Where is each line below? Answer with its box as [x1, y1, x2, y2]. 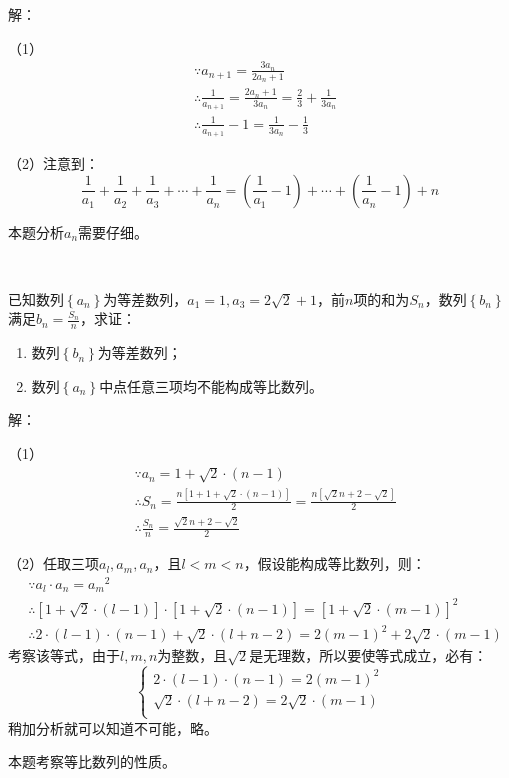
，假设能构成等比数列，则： [243, 553, 426, 574]
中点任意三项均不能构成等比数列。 [99, 375, 324, 396]
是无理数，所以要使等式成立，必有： [249, 645, 488, 666]
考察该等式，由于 [8, 645, 120, 666]
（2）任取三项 [8, 553, 99, 574]
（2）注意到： [8, 152, 99, 173]
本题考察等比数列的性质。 [8, 751, 176, 772]
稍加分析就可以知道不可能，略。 [8, 717, 218, 738]
